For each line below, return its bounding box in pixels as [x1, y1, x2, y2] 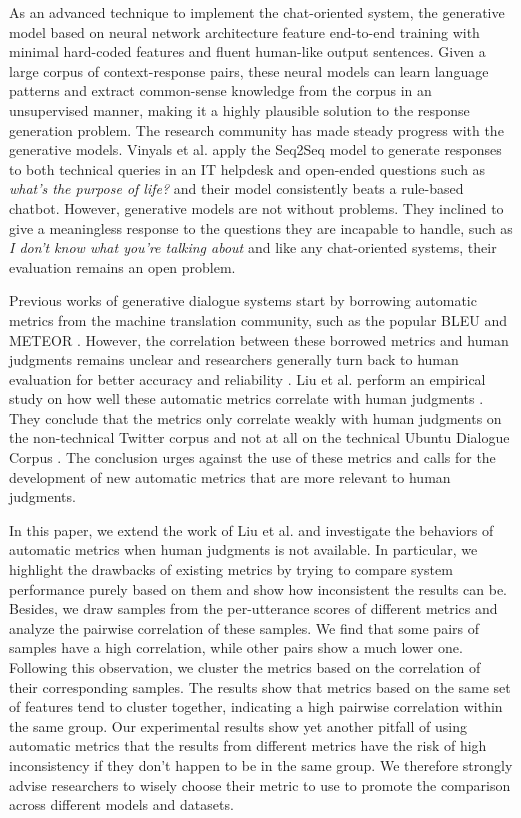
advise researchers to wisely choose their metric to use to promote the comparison [9, 774, 511, 795]
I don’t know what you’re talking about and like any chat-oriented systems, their [9, 237, 497, 258]
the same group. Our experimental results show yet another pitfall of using [9, 715, 467, 736]
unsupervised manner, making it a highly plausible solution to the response [9, 99, 470, 120]
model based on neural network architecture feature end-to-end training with [9, 21, 480, 42]
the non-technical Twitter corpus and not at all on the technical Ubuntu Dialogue [9, 427, 510, 448]
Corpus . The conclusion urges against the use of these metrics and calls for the [9, 447, 496, 468]
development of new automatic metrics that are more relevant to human [9, 466, 451, 487]
